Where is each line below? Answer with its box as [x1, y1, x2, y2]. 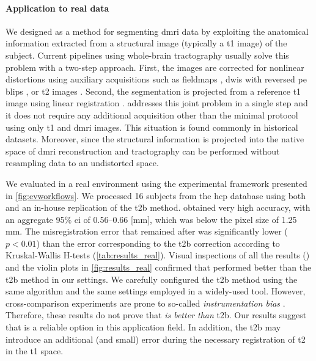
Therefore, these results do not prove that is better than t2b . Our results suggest [6, 308, 307, 321]
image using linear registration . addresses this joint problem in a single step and [6, 97, 308, 109]
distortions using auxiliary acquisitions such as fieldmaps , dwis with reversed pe [6, 73, 307, 86]
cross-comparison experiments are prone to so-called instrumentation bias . [6, 296, 285, 309]
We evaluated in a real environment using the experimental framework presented [6, 177, 307, 189]
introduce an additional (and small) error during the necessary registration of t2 [6, 332, 306, 345]
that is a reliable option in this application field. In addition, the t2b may [6, 321, 281, 334]
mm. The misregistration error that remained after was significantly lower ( [6, 225, 288, 238]
